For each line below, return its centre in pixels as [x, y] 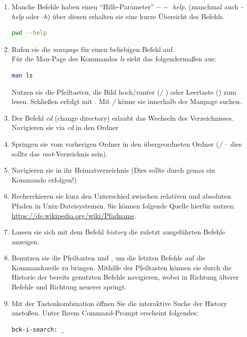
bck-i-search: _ [38, 329]
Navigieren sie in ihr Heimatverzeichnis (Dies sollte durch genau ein [113, 170]
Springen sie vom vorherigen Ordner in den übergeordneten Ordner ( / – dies [127, 143]
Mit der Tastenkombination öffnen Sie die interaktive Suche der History [119, 303]
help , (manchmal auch [206, 6]
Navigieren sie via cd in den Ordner [65, 127]
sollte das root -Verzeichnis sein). [60, 153]
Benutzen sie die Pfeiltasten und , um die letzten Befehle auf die [109, 258]
